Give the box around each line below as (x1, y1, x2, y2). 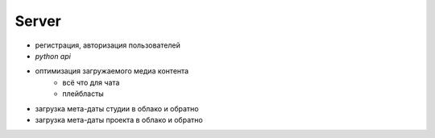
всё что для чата (62, 77, 120, 87)
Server (14, 12, 62, 30)
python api (35, 51, 72, 61)
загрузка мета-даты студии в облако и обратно (35, 103, 199, 113)
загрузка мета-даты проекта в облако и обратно (35, 115, 203, 124)
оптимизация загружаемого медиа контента (35, 66, 189, 76)
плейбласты (62, 89, 104, 98)
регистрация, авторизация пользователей (35, 40, 180, 50)
